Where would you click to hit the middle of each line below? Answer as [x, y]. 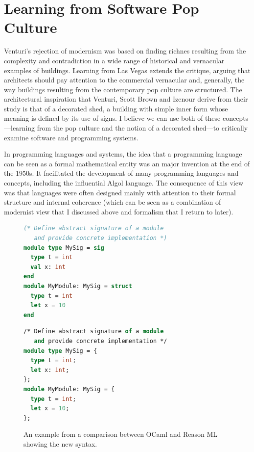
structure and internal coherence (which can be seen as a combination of [113, 202]
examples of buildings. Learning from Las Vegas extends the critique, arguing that [127, 70]
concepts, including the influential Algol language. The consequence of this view [124, 183]
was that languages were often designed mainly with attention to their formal [120, 192]
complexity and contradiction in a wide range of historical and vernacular [114, 60]
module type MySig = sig [64, 248]
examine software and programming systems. [71, 137]
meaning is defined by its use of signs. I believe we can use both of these [112, 118]
